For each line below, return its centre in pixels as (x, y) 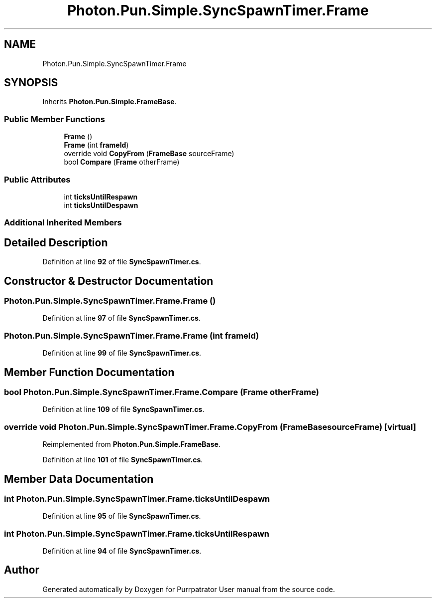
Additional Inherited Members (63, 223)
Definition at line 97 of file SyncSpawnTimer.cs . (121, 318)
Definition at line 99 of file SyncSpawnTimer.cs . (122, 353)
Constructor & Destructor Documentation (109, 281)
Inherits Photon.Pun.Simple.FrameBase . (109, 102)
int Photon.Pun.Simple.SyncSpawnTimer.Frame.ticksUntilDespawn (137, 499)
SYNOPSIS (31, 83)
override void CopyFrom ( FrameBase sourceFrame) (149, 154)
